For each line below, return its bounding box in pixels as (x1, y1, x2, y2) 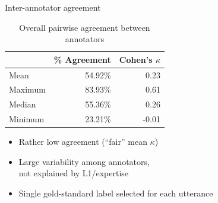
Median (9, 98, 36, 110)
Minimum (9, 113, 45, 125)
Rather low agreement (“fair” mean (18, 135, 147, 148)
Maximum (9, 83, 46, 96)
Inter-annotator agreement (5, 1, 101, 13)
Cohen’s (119, 53, 153, 65)
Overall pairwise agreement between (19, 21, 150, 33)
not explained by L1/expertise (18, 167, 129, 179)
